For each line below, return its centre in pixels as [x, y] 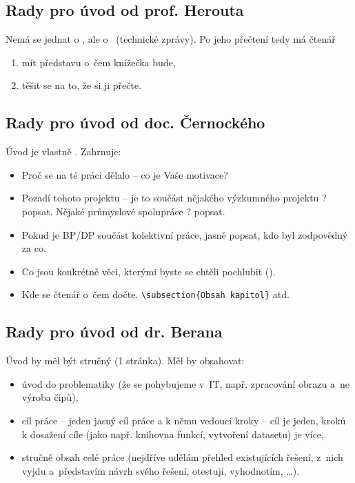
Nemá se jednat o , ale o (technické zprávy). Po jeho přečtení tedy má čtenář [171, 39]
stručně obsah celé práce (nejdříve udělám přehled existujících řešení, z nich [182, 457]
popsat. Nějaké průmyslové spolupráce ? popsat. [123, 211]
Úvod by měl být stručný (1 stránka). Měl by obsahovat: [125, 361]
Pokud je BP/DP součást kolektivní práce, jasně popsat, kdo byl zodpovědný [185, 234]
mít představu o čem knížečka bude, [99, 62]
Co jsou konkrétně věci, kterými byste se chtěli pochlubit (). [149, 271]
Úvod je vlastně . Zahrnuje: [63, 151]
